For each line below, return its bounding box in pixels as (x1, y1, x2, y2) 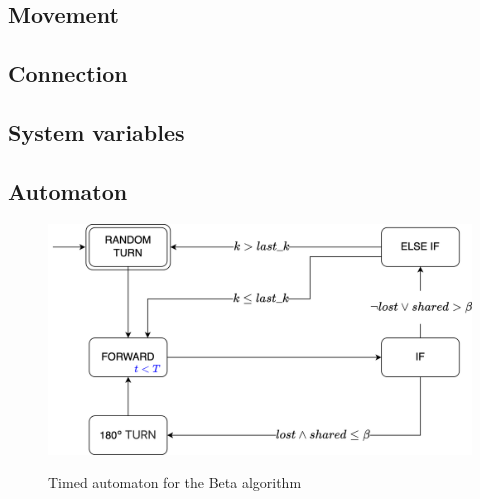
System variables (8, 116, 185, 147)
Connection (8, 58, 128, 89)
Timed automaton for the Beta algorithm (48, 472, 302, 493)
